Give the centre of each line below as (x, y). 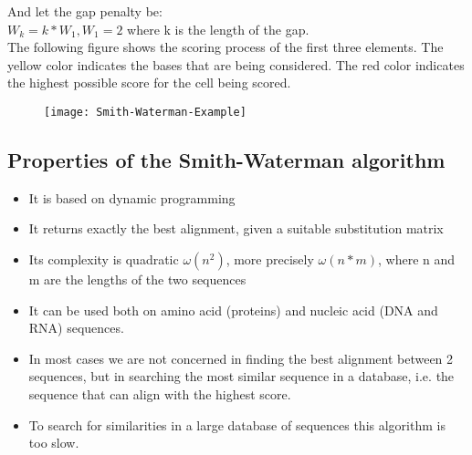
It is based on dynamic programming (132, 197)
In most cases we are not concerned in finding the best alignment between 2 (241, 358)
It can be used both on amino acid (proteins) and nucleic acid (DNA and (233, 310)
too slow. (54, 443)
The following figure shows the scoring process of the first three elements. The (226, 47)
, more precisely (270, 259)
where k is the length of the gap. (218, 29)
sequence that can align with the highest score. (160, 393)
